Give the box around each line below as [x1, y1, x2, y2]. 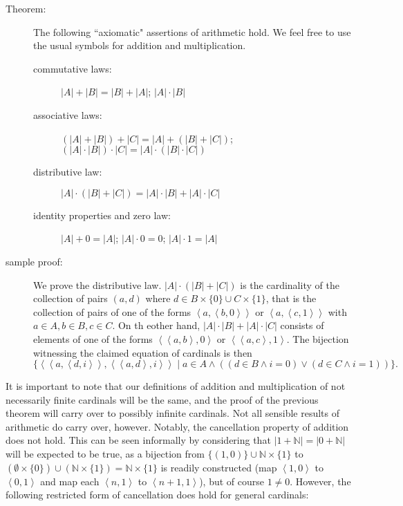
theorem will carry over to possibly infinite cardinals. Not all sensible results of [6, 406, 339, 420]
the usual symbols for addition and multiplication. [33, 38, 246, 53]
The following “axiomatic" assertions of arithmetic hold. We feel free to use [33, 24, 351, 39]
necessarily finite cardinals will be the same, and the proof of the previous [6, 392, 319, 406]
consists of [280, 318, 324, 332]
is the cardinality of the [240, 277, 339, 292]
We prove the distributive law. [33, 277, 162, 292]
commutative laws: [33, 61, 112, 75]
